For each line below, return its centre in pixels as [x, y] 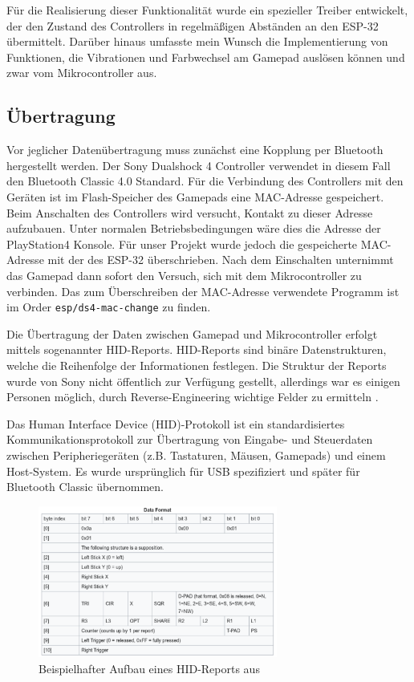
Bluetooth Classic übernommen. [85, 487]
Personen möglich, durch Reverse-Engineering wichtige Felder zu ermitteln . [193, 397]
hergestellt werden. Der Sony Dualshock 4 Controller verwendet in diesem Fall [199, 165]
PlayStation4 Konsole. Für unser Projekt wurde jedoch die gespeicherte [182, 244]
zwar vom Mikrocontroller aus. [82, 73]
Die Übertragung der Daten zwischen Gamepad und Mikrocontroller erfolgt [192, 333]
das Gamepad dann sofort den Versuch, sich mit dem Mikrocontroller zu [184, 275]
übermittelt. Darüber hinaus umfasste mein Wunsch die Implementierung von [197, 41]
